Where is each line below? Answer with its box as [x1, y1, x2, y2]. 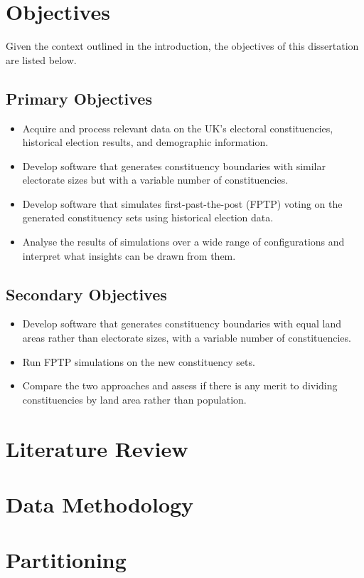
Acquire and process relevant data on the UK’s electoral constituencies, [22, 120, 333, 135]
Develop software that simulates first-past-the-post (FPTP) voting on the [22, 196, 343, 211]
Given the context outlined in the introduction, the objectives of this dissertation [6, 38, 359, 53]
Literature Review [6, 433, 188, 463]
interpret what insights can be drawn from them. [22, 248, 236, 263]
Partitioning [6, 545, 127, 574]
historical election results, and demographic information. [22, 135, 269, 149]
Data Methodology [6, 490, 194, 518]
